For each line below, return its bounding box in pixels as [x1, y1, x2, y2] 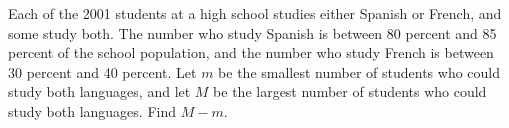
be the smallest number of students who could [218, 61, 501, 82]
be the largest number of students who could [213, 81, 487, 102]
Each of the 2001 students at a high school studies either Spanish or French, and [8, 3, 502, 23]
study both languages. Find [8, 100, 176, 121]
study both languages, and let [8, 81, 191, 102]
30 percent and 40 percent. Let [8, 61, 197, 82]
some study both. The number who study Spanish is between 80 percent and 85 [8, 22, 497, 43]
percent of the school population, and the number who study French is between [8, 42, 494, 63]
